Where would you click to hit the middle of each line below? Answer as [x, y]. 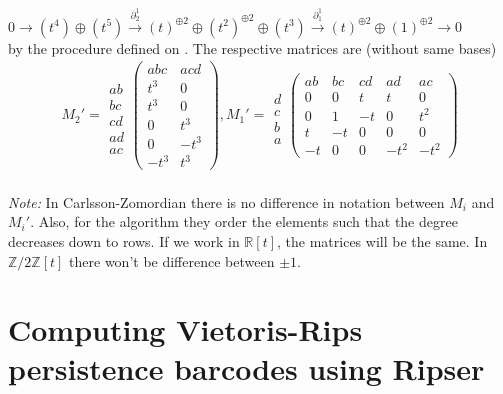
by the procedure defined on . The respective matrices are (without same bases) [252, 47]
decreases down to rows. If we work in [124, 240]
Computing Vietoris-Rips [185, 329]
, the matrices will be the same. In [382, 240]
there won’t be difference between [172, 260]
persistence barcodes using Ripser [246, 368]
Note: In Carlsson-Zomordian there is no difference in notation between [226, 201]
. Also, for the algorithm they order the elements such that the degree [244, 221]
